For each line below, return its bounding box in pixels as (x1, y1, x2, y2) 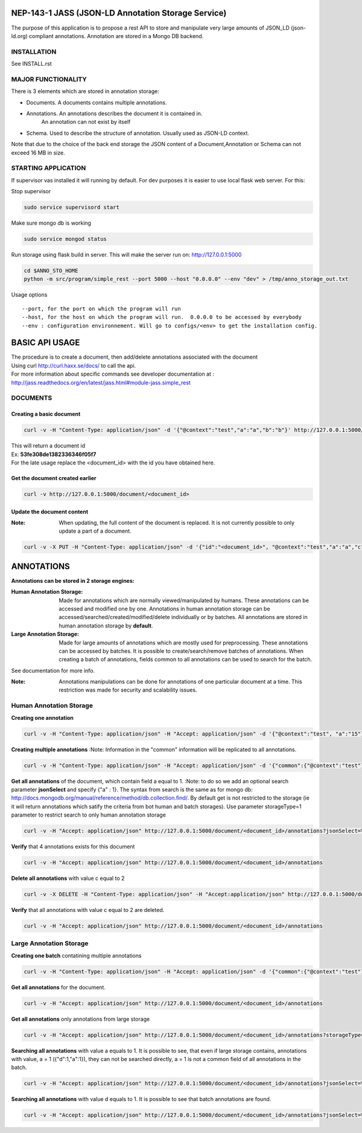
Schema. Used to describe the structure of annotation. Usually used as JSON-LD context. (26, 129, 250, 136)
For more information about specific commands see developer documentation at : (11, 370, 214, 377)
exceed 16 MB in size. (11, 149, 66, 156)
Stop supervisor (11, 188, 51, 195)
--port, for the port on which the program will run (22, 305, 181, 312)
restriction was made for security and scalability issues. (59, 686, 197, 694)
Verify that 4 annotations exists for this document (11, 843, 135, 850)
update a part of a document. (59, 527, 132, 534)
